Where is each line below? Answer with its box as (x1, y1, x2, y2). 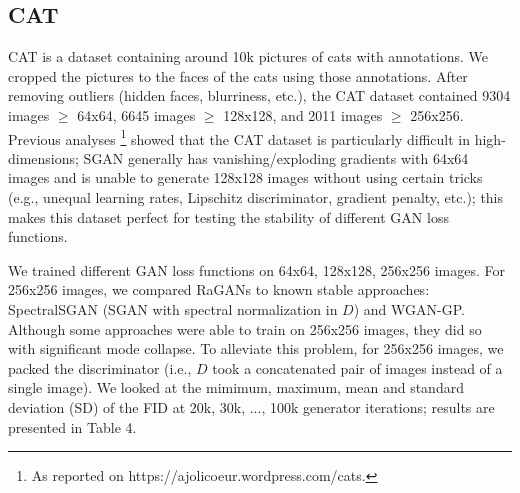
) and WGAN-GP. (353, 298, 465, 319)
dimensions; (8, 147, 79, 168)
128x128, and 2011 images (223, 104, 383, 125)
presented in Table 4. (8, 416, 137, 437)
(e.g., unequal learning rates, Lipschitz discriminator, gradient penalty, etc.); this (8, 187, 504, 208)
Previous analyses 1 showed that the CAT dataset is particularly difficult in (8, 125, 471, 149)
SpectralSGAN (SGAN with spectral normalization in (8, 298, 338, 319)
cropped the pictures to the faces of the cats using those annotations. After (8, 65, 468, 86)
